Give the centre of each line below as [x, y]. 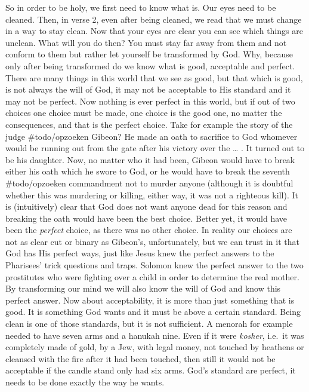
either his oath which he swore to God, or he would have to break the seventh [148, 171]
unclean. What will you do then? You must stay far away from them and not [146, 42]
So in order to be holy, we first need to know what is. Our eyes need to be [141, 7]
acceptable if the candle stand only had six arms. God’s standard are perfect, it [151, 370]
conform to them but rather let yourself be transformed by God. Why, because [149, 54]
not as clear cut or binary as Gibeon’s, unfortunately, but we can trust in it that [152, 241]
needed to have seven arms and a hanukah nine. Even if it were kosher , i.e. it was [155, 335]
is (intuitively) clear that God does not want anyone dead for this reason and [146, 206]
